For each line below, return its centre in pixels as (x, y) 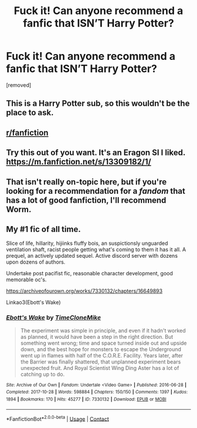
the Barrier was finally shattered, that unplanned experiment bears (101, 362)
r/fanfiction (27, 132)
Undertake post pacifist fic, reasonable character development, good (89, 274)
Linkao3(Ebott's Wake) (33, 302)
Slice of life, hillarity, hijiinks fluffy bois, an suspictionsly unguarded (87, 243)
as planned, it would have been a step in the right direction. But (97, 336)
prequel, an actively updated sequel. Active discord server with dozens (92, 256)
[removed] (19, 85)
